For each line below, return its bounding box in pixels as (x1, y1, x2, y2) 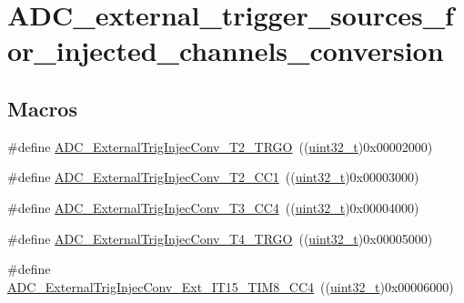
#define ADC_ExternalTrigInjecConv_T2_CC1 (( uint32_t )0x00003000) (7, 167, 419, 187)
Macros (7, 94, 77, 122)
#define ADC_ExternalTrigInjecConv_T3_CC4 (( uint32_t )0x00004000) (7, 197, 419, 217)
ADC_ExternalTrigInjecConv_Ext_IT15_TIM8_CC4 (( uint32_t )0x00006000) (7, 277, 454, 296)
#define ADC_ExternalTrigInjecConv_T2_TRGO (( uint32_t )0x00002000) (7, 136, 433, 156)
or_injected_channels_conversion (7, 32, 444, 69)
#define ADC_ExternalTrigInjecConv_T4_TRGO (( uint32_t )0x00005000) (7, 228, 433, 247)
